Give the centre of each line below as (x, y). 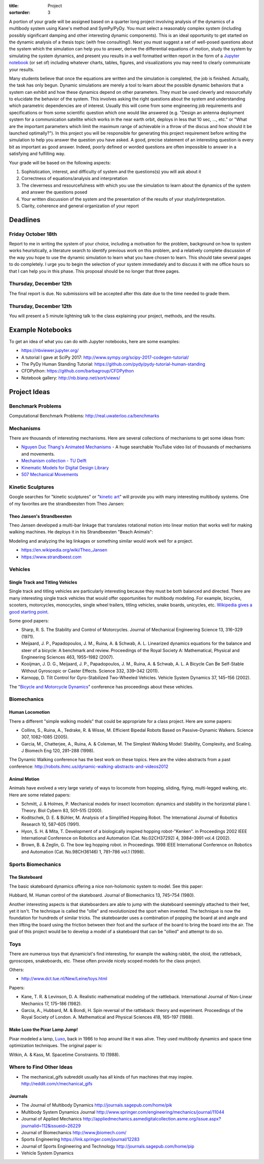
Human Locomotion (30, 712)
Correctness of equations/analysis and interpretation (75, 178)
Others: (17, 969)
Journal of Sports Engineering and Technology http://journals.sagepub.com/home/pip (108, 1146)
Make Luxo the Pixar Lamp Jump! (44, 1030)
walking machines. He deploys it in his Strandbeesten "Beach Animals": (81, 532)
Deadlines (25, 220)
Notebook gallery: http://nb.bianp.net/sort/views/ (71, 378)
